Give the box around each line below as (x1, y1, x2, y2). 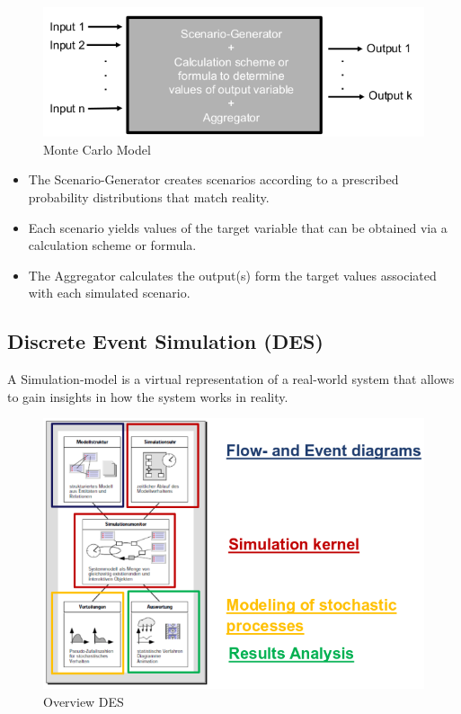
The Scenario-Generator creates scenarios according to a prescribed (28, 170, 399, 189)
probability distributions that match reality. (28, 188, 270, 207)
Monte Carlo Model (43, 139, 151, 158)
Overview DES (43, 692, 124, 710)
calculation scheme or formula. (28, 236, 197, 254)
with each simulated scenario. (28, 283, 191, 302)
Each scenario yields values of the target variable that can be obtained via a (28, 218, 448, 237)
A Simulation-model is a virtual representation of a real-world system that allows (7, 370, 455, 388)
